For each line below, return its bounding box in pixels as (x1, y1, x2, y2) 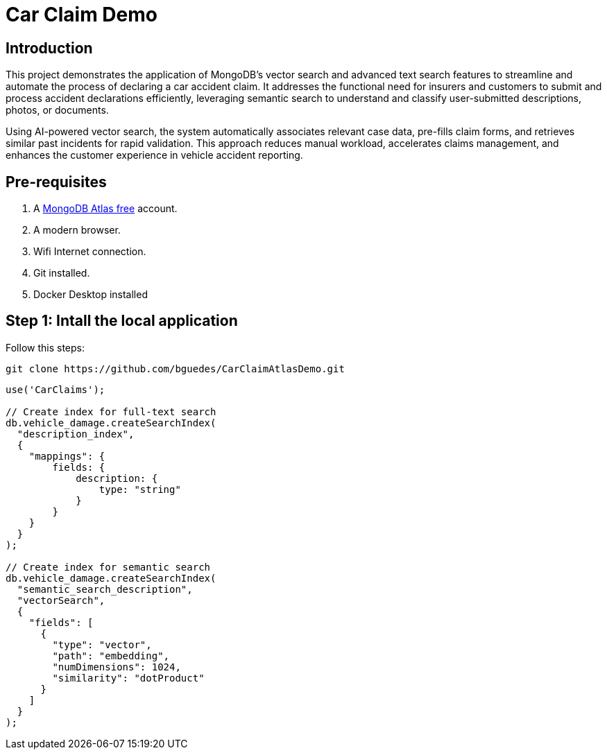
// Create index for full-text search (6, 406, 216, 417)
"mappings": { (28, 450, 105, 462)
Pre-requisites (6, 173, 107, 191)
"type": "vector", (52, 639, 152, 650)
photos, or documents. (6, 104, 109, 116)
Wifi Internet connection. (33, 245, 146, 258)
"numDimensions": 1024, (52, 661, 181, 672)
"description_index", (17, 428, 135, 440)
